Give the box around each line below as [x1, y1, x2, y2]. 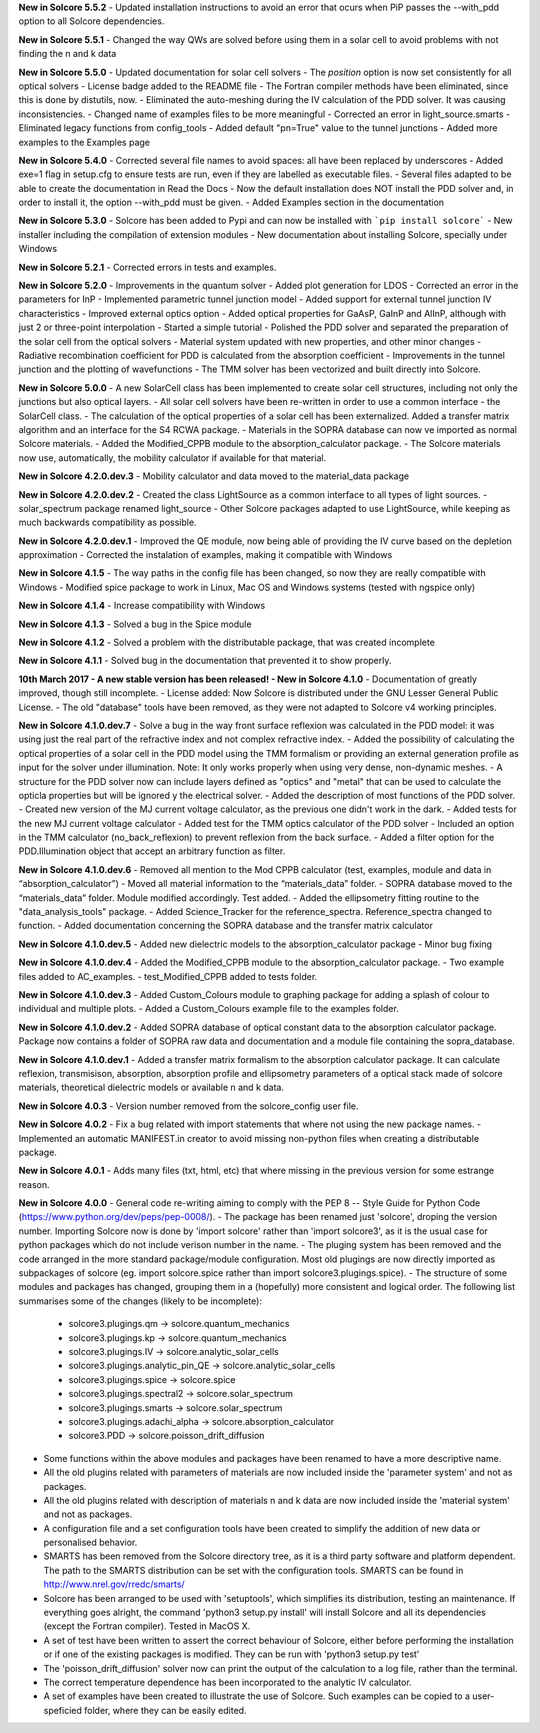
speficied [43, 1704, 82, 1716]
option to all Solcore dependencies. [18, 15, 165, 27]
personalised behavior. [43, 1536, 138, 1549]
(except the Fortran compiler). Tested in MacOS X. [43, 1620, 251, 1632]
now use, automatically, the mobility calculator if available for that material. [18, 451, 327, 464]
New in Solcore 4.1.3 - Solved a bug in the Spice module [18, 618, 252, 630]
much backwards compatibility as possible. [18, 516, 197, 529]
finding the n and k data [18, 48, 117, 60]
